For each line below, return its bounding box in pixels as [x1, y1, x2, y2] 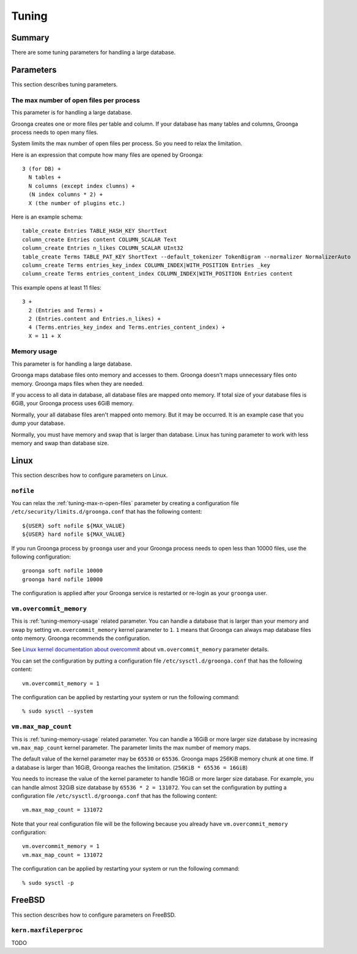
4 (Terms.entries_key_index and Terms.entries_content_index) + [28, 324, 226, 331]
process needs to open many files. [11, 129, 99, 136]
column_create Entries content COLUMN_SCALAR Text [22, 236, 177, 243]
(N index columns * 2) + [28, 191, 103, 198]
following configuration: [11, 553, 72, 560]
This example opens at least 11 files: [11, 284, 102, 291]
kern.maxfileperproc [11, 926, 84, 934]
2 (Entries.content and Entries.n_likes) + [28, 315, 161, 322]
